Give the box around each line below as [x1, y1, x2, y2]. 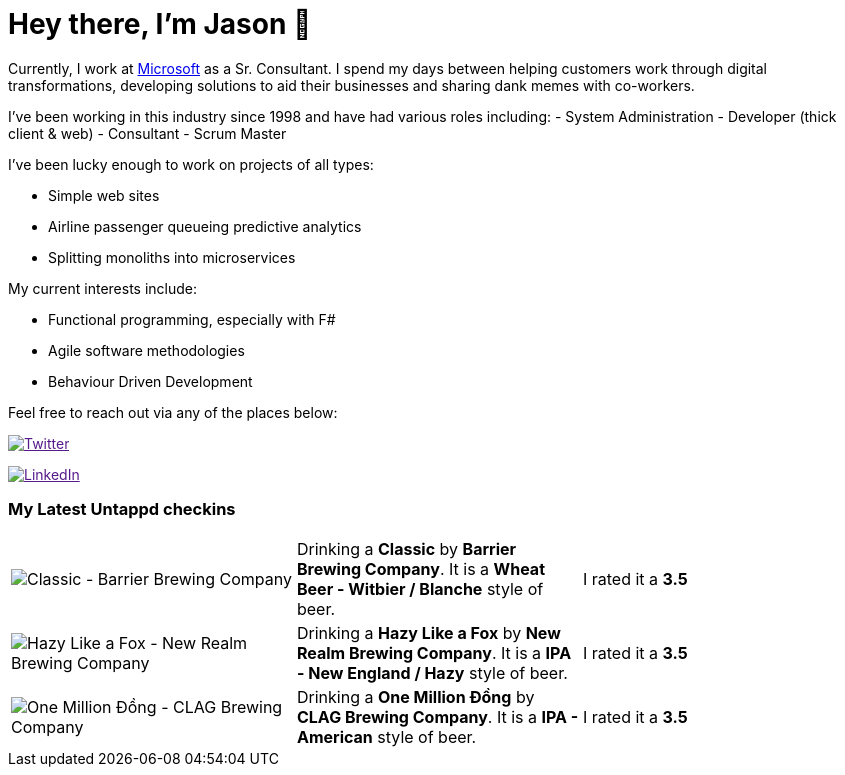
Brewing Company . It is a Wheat [296, 558, 545, 579]
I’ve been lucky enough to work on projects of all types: [8, 155, 374, 173]
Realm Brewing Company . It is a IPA [296, 642, 572, 663]
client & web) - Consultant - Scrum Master [8, 124, 287, 142]
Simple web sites [48, 186, 160, 204]
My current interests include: [8, 279, 197, 297]
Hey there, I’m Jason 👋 [8, 7, 312, 41]
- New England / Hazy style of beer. [296, 662, 568, 683]
